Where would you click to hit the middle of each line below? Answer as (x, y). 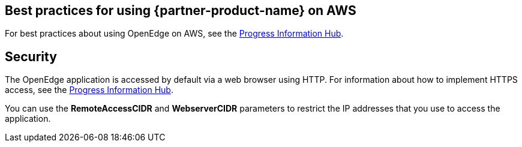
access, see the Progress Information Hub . (89, 90)
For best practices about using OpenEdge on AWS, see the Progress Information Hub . (174, 34)
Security (31, 56)
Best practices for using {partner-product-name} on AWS (181, 10)
